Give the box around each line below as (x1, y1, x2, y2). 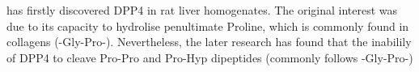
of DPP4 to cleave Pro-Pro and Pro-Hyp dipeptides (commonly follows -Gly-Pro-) (6, 49, 413, 66)
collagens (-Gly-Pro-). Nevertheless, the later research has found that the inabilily (6, 33, 412, 50)
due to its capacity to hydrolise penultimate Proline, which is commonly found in (6, 17, 409, 34)
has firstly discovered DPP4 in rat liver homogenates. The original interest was (6, 2, 398, 18)
